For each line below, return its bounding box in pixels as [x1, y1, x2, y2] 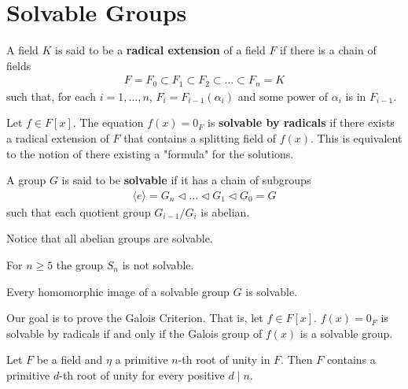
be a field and [36, 351, 103, 368]
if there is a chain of [280, 42, 377, 58]
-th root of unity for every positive [59, 366, 225, 383]
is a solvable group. [300, 324, 393, 341]
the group [56, 256, 104, 272]
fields [6, 57, 31, 73]
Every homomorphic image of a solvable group [6, 283, 230, 299]
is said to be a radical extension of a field [55, 42, 266, 58]
